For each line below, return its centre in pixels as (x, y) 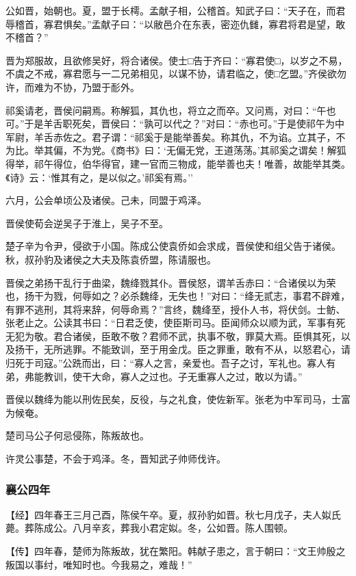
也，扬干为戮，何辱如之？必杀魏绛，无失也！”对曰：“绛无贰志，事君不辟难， (178, 296)
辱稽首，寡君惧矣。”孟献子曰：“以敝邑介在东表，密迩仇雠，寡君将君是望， (171, 24)
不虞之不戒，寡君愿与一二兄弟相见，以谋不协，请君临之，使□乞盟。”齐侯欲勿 (176, 74)
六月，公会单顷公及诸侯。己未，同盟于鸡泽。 (106, 200)
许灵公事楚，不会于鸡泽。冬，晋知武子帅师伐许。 (116, 459)
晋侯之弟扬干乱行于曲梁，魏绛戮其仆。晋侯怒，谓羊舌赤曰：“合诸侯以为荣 (171, 282)
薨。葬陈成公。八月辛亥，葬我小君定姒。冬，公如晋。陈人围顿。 (149, 528)
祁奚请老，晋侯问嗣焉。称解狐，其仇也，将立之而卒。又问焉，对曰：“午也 (171, 110)
